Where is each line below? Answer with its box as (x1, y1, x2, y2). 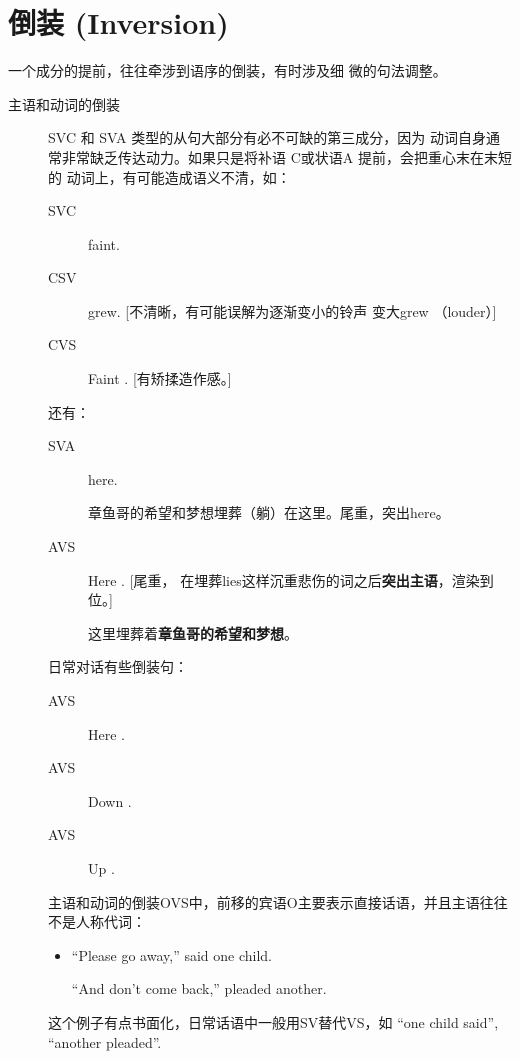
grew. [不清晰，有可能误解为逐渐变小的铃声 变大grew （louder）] (88, 300, 497, 321)
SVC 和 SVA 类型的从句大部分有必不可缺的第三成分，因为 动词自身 (48, 127, 486, 148)
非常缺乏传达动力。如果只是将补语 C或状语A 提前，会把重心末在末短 (61, 146, 512, 167)
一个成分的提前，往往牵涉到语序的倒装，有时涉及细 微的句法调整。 (8, 60, 447, 81)
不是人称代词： (48, 911, 146, 932)
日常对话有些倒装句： (48, 656, 188, 677)
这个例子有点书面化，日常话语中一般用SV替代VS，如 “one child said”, (48, 1011, 499, 1032)
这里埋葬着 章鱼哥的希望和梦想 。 (88, 622, 298, 643)
